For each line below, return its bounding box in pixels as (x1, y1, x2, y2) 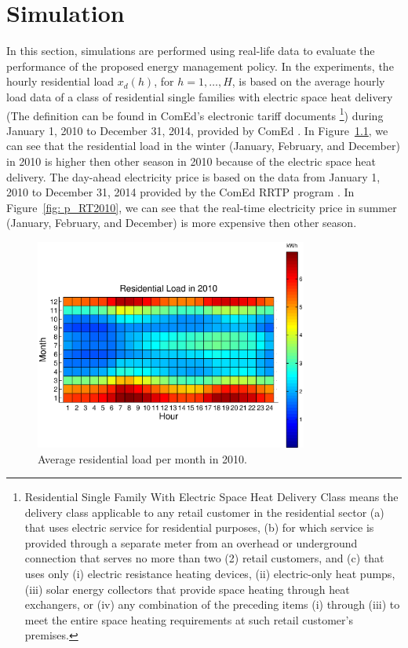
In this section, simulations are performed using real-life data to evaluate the (6, 42, 375, 59)
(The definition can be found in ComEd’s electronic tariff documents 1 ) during (6, 104, 384, 123)
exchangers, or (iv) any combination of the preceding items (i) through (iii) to (24, 596, 400, 613)
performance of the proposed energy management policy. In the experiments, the (6, 57, 394, 74)
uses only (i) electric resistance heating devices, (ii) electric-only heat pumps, (24, 566, 395, 582)
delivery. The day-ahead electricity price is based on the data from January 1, (6, 168, 381, 185)
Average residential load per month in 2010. (38, 450, 247, 467)
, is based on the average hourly (231, 73, 385, 90)
